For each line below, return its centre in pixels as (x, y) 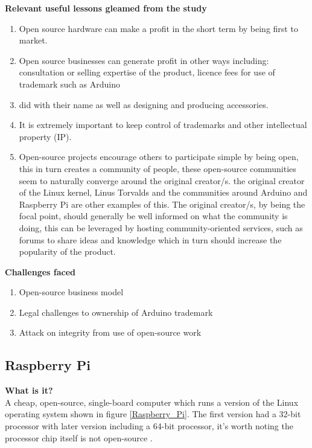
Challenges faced (40, 271)
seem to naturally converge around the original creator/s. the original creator (162, 180)
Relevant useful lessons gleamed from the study (106, 8)
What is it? (29, 390)
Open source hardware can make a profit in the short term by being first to (158, 28)
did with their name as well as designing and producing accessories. (144, 104)
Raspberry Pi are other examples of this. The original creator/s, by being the (162, 204)
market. (33, 40)
